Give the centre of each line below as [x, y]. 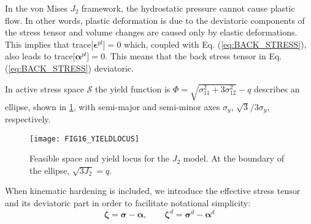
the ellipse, [50, 170]
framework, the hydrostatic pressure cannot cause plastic [188, 8]
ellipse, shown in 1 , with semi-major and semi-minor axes [113, 106]
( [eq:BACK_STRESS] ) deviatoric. [69, 68]
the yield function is [133, 88]
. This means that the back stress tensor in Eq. [194, 56]
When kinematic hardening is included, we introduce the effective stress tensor [153, 191]
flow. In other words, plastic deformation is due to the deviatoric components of [155, 20]
